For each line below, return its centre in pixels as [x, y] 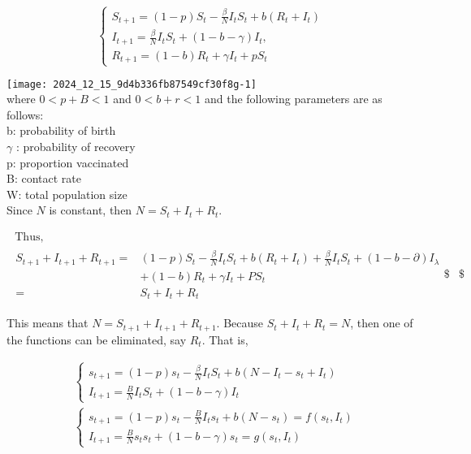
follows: [25, 114]
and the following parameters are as [293, 99]
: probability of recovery [76, 147]
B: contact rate [44, 178]
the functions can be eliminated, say [97, 339]
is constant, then [91, 210]
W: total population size [67, 194]
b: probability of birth [61, 130]
